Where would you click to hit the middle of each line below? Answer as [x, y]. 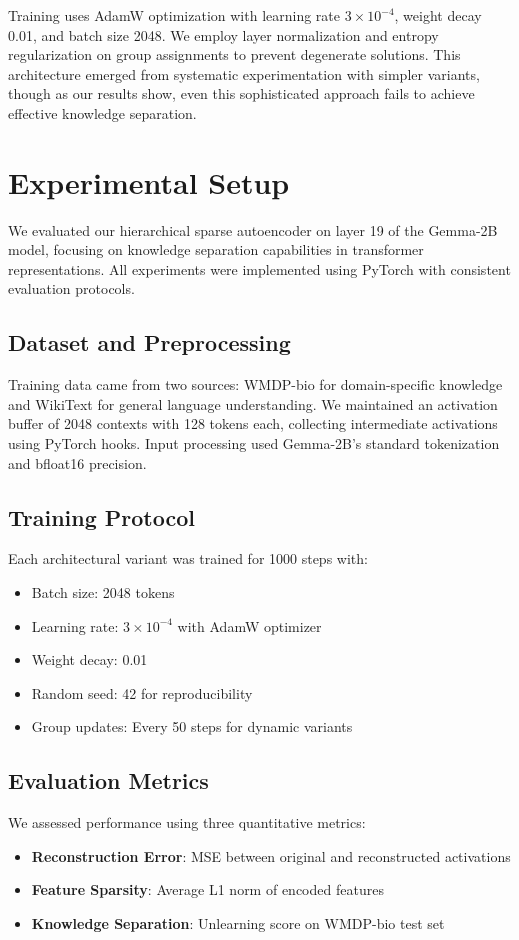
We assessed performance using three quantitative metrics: [187, 822]
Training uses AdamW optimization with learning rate [174, 15]
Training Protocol [102, 516]
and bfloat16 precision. [77, 462]
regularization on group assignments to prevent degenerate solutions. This [234, 54]
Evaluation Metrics [108, 780]
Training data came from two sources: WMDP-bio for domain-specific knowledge [255, 384]
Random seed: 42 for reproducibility [142, 692]
